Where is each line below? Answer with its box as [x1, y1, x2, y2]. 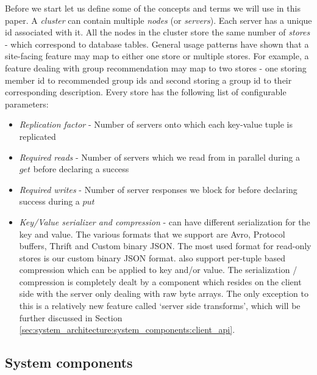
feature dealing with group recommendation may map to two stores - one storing [5, 61, 307, 74]
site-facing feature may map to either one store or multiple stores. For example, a [5, 49, 309, 62]
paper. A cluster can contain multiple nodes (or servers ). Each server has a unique [5, 13, 312, 26]
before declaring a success [33, 162, 129, 175]
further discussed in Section [19, 311, 123, 324]
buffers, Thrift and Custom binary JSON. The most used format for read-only [19, 239, 312, 252]
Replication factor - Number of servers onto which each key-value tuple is [19, 118, 293, 131]
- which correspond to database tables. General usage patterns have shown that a [5, 37, 309, 50]
